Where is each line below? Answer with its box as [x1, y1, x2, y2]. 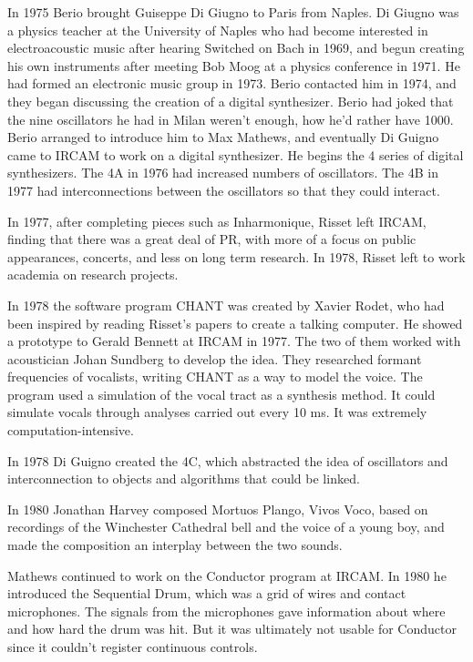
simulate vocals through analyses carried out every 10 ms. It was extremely [7, 402, 427, 422]
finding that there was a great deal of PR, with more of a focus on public [7, 229, 416, 249]
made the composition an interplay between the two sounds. [7, 535, 343, 555]
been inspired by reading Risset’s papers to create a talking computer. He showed [7, 313, 463, 332]
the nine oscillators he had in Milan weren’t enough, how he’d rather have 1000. [7, 109, 454, 128]
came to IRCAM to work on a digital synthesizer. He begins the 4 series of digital [7, 145, 464, 164]
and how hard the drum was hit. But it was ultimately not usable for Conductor [7, 619, 457, 638]
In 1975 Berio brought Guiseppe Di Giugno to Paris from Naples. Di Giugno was [7, 3, 459, 21]
